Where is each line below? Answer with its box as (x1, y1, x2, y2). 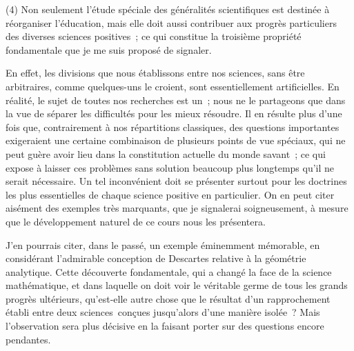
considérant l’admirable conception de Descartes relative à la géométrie (6, 251, 306, 265)
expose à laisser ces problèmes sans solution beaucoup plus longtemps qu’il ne (6, 160, 335, 174)
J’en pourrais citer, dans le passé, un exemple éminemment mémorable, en (6, 237, 320, 252)
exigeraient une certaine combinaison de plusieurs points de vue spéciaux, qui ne (6, 133, 346, 148)
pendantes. (6, 332, 51, 346)
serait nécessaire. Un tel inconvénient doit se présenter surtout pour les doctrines (6, 174, 347, 188)
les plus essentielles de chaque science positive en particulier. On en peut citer (6, 187, 335, 201)
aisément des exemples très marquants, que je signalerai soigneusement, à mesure (6, 201, 348, 215)
